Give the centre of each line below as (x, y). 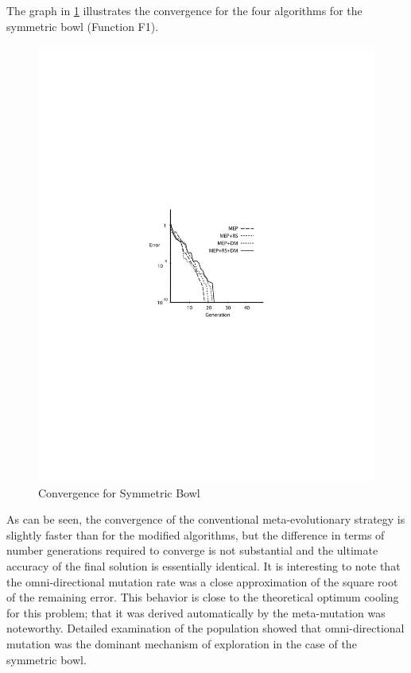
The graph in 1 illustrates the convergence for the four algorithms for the (184, 10)
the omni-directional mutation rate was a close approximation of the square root (202, 581)
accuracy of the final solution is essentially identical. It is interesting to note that (204, 566)
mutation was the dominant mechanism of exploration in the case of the (182, 644)
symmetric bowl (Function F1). (83, 26)
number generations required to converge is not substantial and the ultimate (192, 550)
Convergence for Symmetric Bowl (119, 492)
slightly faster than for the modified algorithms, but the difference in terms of (196, 534)
